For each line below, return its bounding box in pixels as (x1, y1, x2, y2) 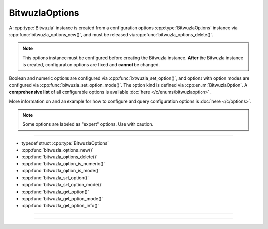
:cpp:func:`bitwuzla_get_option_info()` (21, 203, 99, 209)
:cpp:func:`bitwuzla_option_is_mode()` (21, 168, 100, 174)
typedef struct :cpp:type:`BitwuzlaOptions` (21, 140, 109, 146)
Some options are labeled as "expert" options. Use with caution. (22, 121, 154, 127)
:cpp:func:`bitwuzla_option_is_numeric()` (21, 161, 105, 167)
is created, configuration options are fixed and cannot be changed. (22, 62, 160, 68)
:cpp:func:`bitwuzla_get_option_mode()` (21, 195, 103, 201)
